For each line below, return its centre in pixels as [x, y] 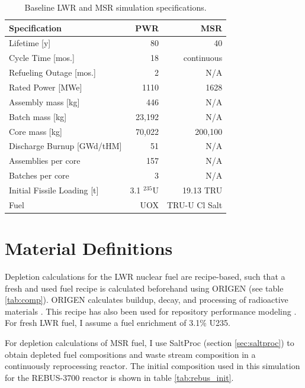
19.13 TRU [203, 190]
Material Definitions [89, 248]
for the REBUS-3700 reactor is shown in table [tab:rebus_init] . [119, 377]
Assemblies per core [45, 161]
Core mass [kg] [36, 131]
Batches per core [39, 175]
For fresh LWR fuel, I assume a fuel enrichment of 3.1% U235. [118, 323]
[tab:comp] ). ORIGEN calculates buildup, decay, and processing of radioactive [147, 300]
